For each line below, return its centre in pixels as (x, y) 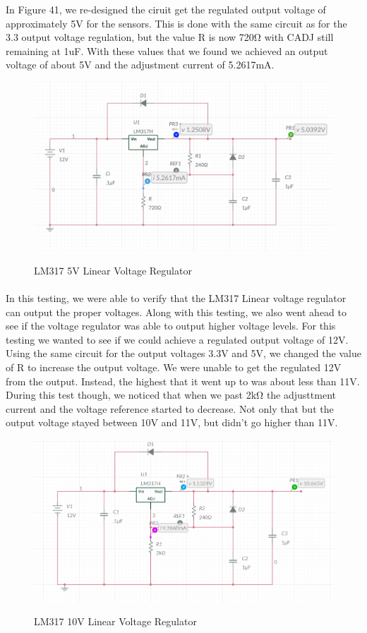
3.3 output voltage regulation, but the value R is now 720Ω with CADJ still (170, 37)
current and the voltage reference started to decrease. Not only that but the (170, 408)
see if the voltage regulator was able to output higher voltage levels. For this (171, 326)
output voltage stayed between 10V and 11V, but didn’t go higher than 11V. (172, 422)
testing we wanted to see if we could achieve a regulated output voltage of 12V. (177, 339)
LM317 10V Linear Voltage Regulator (115, 621)
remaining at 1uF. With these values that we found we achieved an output (167, 50)
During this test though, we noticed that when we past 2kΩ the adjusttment (171, 395)
